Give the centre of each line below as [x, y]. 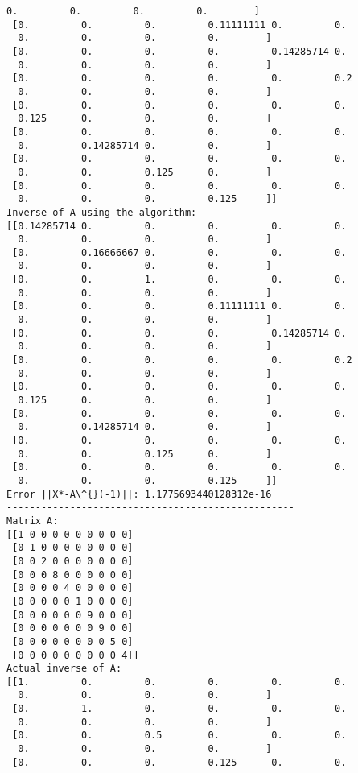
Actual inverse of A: [64, 669]
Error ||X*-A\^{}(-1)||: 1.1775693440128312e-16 [139, 494]
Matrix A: [33, 521]
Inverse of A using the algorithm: [102, 212]
